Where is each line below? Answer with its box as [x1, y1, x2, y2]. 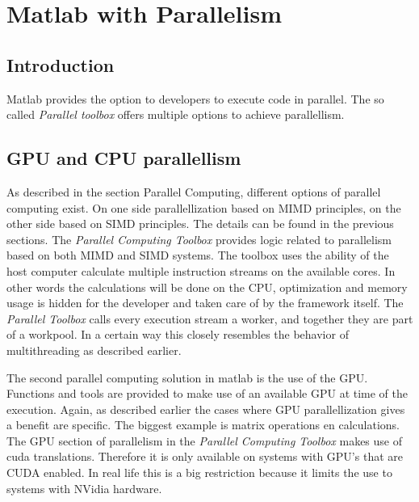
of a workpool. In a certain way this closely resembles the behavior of [6, 326, 349, 343]
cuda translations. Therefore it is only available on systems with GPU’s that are [6, 448, 403, 465]
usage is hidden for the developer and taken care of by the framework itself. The [6, 294, 404, 311]
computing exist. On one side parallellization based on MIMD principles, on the [6, 199, 401, 216]
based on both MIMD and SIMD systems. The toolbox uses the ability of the [6, 247, 389, 264]
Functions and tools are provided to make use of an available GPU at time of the [6, 385, 409, 402]
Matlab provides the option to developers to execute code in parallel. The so [6, 90, 384, 107]
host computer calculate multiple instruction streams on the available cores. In [6, 262, 396, 279]
